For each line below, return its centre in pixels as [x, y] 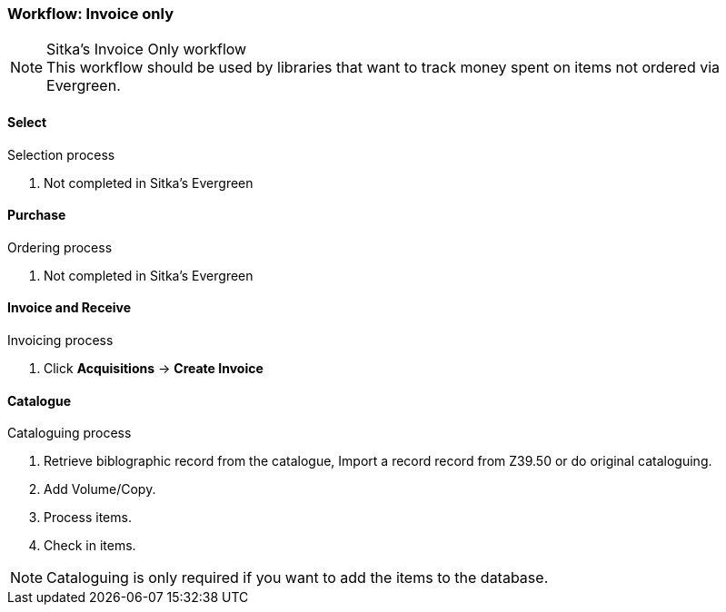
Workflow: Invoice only [90, 14]
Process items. [88, 518]
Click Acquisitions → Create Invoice [154, 369]
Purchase [37, 215]
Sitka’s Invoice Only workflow [147, 49]
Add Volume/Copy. [100, 489]
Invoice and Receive [70, 308]
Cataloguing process [70, 433]
